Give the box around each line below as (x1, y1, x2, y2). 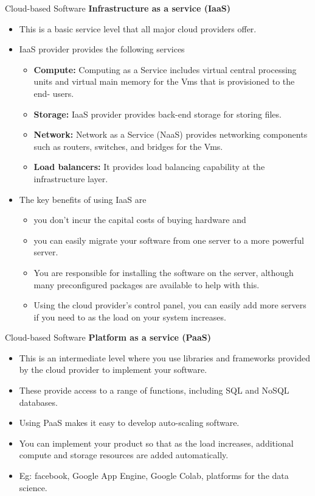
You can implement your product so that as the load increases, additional (19, 436, 294, 449)
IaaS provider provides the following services (19, 43, 185, 55)
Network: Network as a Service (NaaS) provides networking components (33, 128, 308, 141)
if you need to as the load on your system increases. (33, 310, 226, 323)
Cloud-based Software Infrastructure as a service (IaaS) (5, 2, 230, 14)
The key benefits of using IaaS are (19, 193, 147, 205)
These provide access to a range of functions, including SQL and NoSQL (19, 384, 289, 397)
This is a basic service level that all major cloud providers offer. (19, 22, 257, 35)
